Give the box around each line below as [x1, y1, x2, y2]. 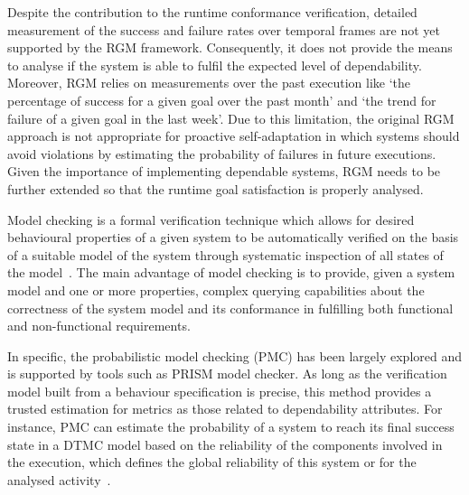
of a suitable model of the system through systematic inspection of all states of [7, 245, 444, 264]
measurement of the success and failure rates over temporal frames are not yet [7, 20, 440, 39]
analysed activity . [7, 470, 111, 489]
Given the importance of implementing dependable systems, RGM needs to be [7, 162, 441, 181]
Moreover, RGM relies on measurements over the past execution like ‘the [7, 73, 411, 92]
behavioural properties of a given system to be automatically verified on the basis [7, 228, 459, 247]
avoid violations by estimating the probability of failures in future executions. [7, 144, 436, 163]
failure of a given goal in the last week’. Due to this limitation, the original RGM [7, 108, 455, 127]
